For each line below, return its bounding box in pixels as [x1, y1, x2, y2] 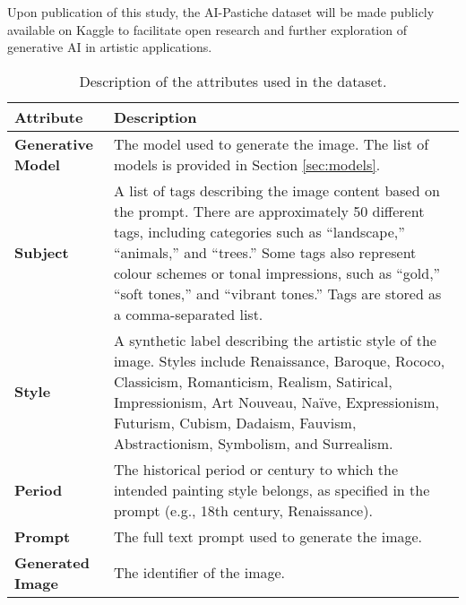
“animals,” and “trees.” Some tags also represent [113, 241, 417, 263]
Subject [14, 241, 69, 263]
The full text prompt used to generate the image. [113, 525, 423, 547]
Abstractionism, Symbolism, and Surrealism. [113, 432, 393, 454]
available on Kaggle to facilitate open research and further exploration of [7, 20, 407, 39]
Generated [14, 551, 90, 573]
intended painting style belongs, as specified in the [113, 479, 430, 500]
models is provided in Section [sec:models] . [113, 153, 381, 175]
